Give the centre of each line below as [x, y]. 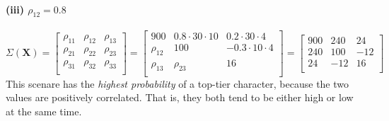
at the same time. [44, 111]
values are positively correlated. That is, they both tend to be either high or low [180, 97]
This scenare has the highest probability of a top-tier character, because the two [178, 83]
